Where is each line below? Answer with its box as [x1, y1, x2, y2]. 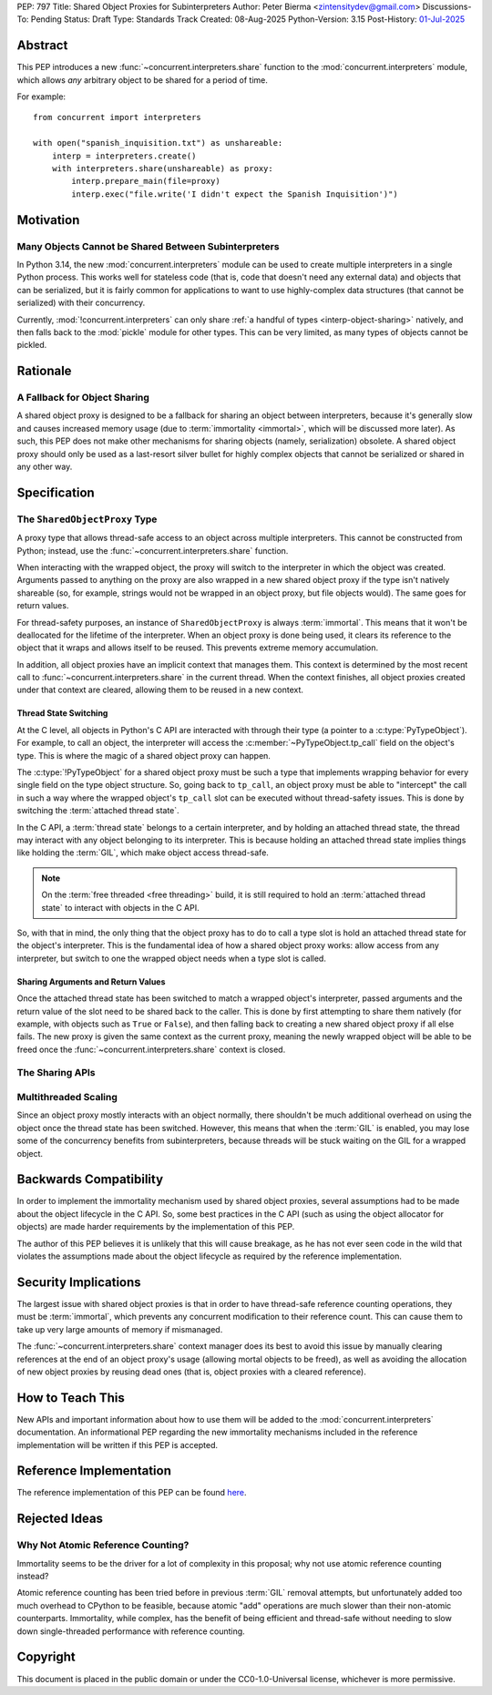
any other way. [16, 461, 73, 473]
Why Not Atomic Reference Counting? [16, 1539, 190, 1552]
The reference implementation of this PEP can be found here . [16, 1487, 247, 1498]
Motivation [16, 212, 80, 228]
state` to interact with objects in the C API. [41, 902, 200, 913]
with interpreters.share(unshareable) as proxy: [51, 164, 273, 174]
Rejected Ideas [16, 1511, 104, 1527]
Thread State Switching [16, 708, 108, 719]
